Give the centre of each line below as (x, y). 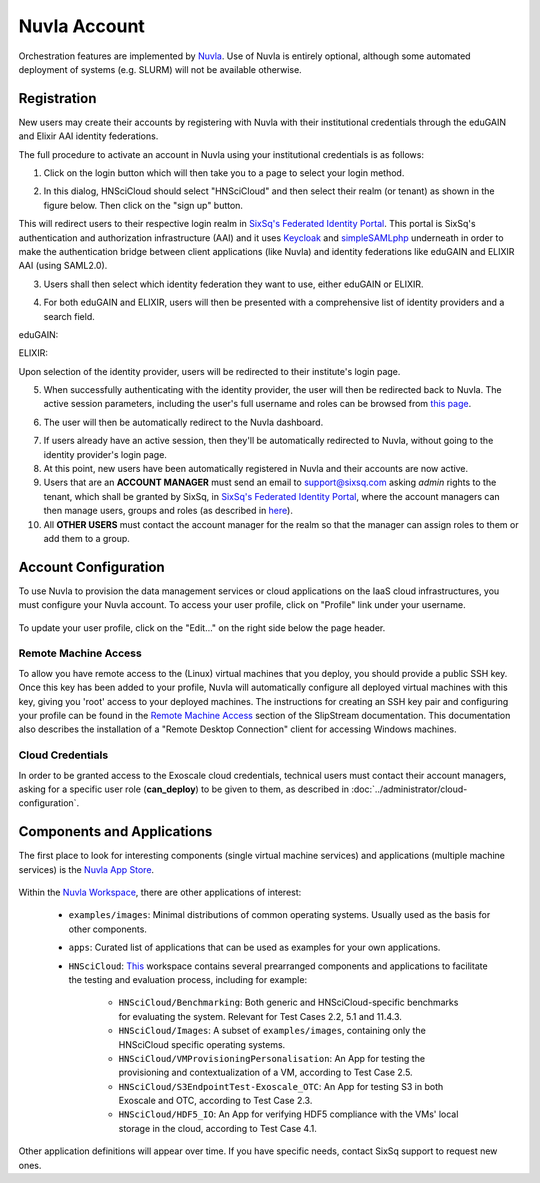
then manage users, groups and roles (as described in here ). (168, 511)
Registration (57, 98)
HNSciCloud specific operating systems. (202, 1044)
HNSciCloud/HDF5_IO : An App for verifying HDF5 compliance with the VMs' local (288, 1114)
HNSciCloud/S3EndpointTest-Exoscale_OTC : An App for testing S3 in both (281, 1086)
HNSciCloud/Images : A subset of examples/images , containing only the (272, 1031)
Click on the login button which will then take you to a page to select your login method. (224, 173)
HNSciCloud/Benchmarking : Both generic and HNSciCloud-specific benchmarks (288, 1002)
